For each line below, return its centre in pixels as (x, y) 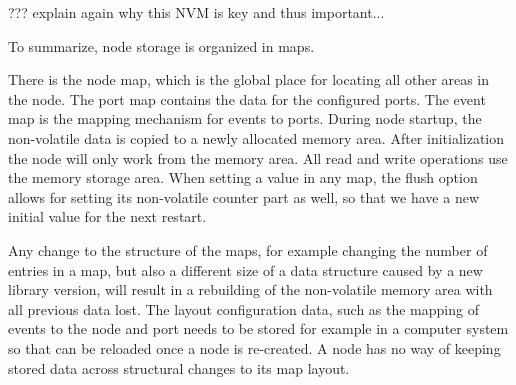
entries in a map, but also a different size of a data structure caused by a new (245, 269)
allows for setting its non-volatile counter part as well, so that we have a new (244, 196)
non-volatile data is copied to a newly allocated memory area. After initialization (256, 137)
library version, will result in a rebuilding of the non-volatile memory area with (250, 289)
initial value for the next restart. (107, 216)
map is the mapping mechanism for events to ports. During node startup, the (245, 118)
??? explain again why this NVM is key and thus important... (196, 12)
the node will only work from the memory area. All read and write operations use (258, 157)
